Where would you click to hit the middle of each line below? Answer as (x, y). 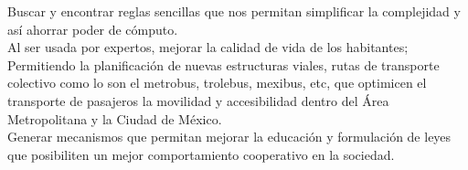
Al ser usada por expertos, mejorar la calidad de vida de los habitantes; (208, 47)
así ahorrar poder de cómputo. (93, 29)
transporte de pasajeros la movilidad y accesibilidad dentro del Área (198, 100)
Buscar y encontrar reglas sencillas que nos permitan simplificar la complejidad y (234, 11)
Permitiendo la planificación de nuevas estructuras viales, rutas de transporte (223, 64)
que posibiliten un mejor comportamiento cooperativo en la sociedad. (201, 154)
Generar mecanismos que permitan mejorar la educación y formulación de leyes (229, 137)
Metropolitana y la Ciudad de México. (115, 118)
